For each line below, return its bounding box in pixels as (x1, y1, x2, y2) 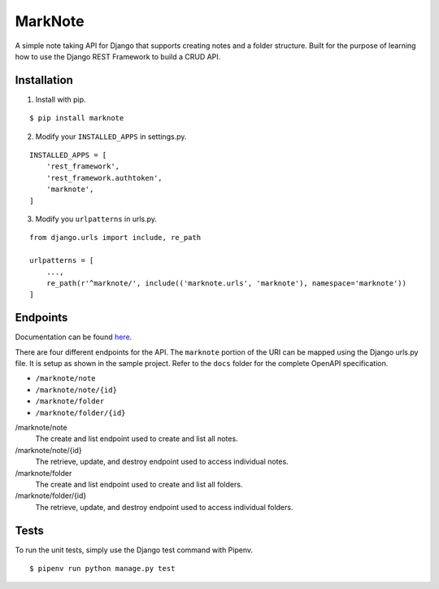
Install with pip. (35, 94, 86, 104)
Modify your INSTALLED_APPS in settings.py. (35, 131, 187, 142)
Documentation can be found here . (15, 332, 133, 342)
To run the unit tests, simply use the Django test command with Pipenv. (15, 545, 254, 555)
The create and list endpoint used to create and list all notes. (35, 434, 239, 443)
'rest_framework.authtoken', (46, 173, 163, 182)
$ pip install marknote (29, 114, 124, 123)
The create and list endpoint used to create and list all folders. (35, 479, 243, 489)
